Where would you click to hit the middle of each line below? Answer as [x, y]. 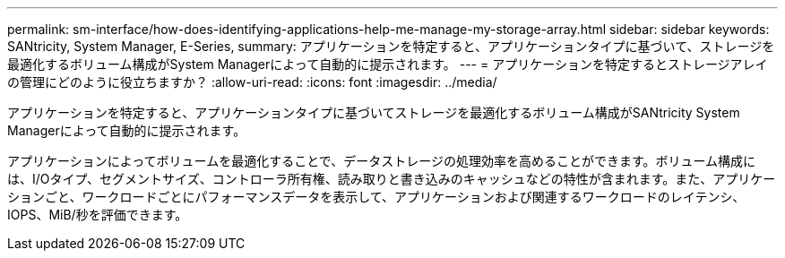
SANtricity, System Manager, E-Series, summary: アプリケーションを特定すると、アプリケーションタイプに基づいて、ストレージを [391, 46]
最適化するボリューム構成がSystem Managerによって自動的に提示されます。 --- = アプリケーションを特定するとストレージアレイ [388, 64]
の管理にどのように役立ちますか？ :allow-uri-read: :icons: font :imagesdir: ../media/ [252, 82]
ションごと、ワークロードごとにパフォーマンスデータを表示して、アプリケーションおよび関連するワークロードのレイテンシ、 [376, 197]
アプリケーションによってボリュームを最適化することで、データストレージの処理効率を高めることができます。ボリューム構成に [382, 161]
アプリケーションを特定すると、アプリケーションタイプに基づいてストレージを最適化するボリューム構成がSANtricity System [374, 112]
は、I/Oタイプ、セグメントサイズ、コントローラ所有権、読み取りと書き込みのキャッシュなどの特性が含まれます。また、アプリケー [392, 179]
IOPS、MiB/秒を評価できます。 [98, 215]
